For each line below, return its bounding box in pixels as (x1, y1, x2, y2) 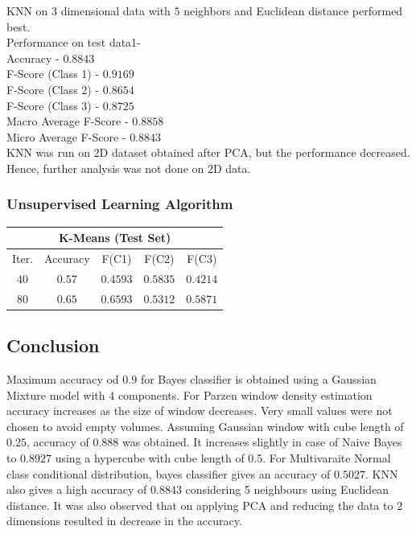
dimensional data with (60, 2, 171, 18)
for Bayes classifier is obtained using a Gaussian (140, 371, 377, 388)
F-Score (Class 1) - (6, 65, 100, 82)
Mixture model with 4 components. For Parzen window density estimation (6, 386, 373, 403)
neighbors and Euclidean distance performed (183, 2, 403, 18)
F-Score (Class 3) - (6, 97, 100, 113)
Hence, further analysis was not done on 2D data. (6, 159, 251, 176)
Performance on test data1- (6, 34, 141, 51)
